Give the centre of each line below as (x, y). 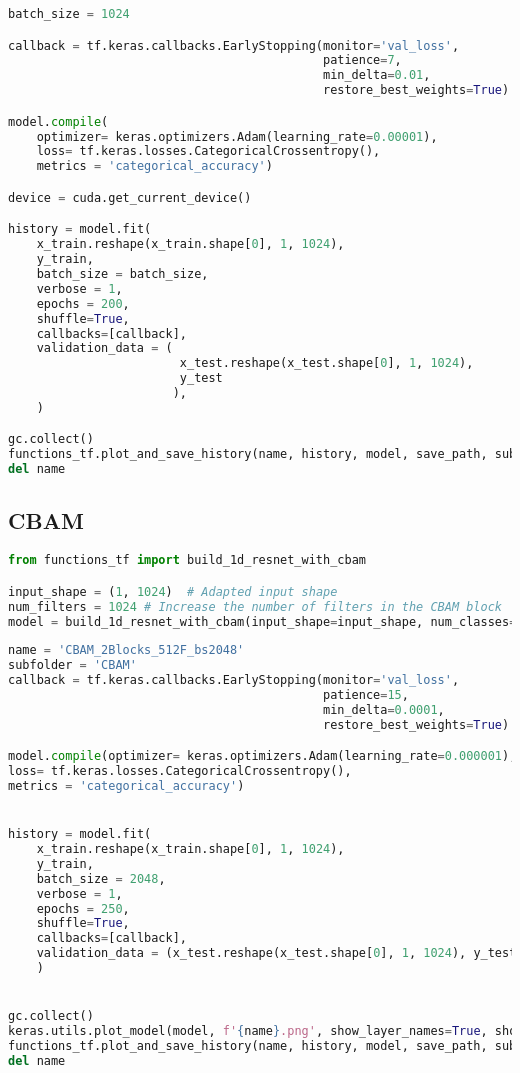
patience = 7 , (362, 60)
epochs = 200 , (83, 303)
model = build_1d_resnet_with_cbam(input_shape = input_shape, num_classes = (262, 621)
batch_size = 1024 (69, 14)
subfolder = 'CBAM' (72, 665)
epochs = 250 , (83, 908)
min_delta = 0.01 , (376, 75)
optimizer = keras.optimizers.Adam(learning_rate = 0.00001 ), (237, 136)
